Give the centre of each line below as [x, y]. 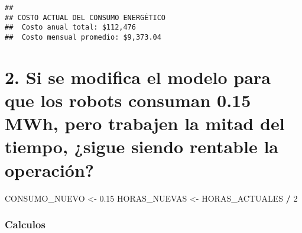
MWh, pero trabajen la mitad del [145, 123]
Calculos [25, 224]
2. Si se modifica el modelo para [138, 77]
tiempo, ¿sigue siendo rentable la [142, 146]
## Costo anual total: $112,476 [70, 27]
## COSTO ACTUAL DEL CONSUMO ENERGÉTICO [85, 17]
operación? [50, 169]
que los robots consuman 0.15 [128, 100]
